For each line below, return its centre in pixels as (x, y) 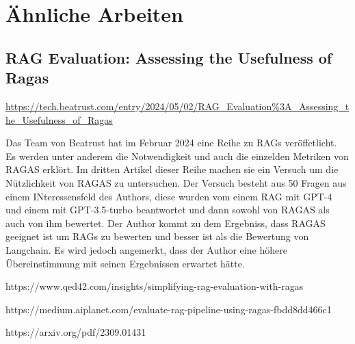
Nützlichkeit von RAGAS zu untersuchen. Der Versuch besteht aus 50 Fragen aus (176, 182)
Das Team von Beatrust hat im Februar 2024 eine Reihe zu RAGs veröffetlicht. (171, 143)
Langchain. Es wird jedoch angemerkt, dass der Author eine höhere (146, 249)
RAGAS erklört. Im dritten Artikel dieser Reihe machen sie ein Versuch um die (172, 169)
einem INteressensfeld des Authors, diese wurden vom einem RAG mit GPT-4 (169, 196)
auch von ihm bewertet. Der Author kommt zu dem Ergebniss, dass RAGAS (166, 223)
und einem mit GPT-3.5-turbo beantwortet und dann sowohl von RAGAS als (168, 210)
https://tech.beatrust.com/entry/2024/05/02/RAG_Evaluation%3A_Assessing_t (177, 106)
